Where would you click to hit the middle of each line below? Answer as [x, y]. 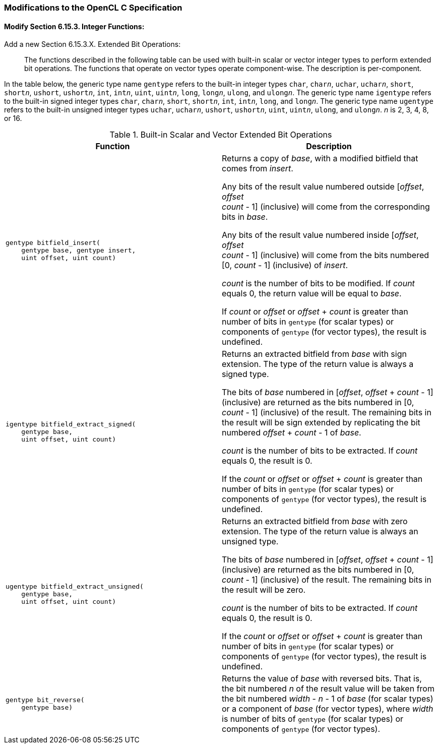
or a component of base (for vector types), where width [328, 709]
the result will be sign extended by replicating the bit [321, 423]
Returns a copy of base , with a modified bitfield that [320, 159]
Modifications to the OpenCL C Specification [93, 8]
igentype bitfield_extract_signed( [71, 424]
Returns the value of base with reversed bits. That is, [322, 679]
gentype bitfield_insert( [53, 242]
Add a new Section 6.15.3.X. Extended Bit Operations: [92, 44]
